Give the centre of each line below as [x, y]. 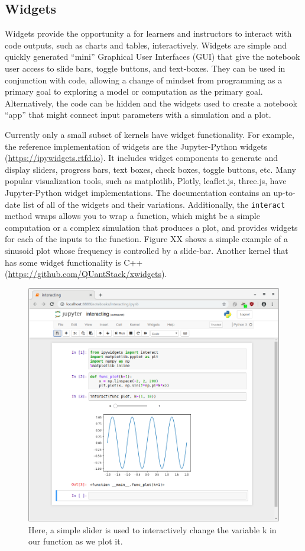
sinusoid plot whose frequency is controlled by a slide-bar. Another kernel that [147, 250]
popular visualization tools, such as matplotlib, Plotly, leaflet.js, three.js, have [146, 181]
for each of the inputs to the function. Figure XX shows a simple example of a [146, 239]
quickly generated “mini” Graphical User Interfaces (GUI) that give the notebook [152, 57]
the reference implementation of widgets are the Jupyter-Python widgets [136, 146]
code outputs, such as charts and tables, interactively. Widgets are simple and [146, 45]
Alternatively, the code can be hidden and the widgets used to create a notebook [151, 103]
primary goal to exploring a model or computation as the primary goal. [134, 91]
